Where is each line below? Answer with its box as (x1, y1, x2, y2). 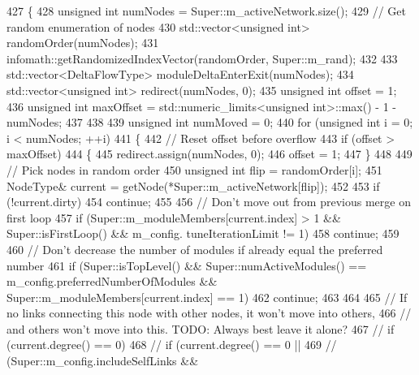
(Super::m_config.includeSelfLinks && (6, 352, 199, 369)
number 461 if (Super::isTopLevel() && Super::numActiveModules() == (6, 256, 367, 274)
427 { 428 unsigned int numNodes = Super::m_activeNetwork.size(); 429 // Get (6, 2, 406, 19)
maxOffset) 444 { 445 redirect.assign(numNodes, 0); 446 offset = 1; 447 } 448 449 (6, 145, 413, 162)
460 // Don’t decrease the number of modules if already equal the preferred (6, 240, 383, 257)
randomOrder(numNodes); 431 (6, 34, 159, 51)
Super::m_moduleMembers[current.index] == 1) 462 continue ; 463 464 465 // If (6, 288, 408, 305)
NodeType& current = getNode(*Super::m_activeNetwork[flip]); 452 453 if (6, 177, 380, 194)
